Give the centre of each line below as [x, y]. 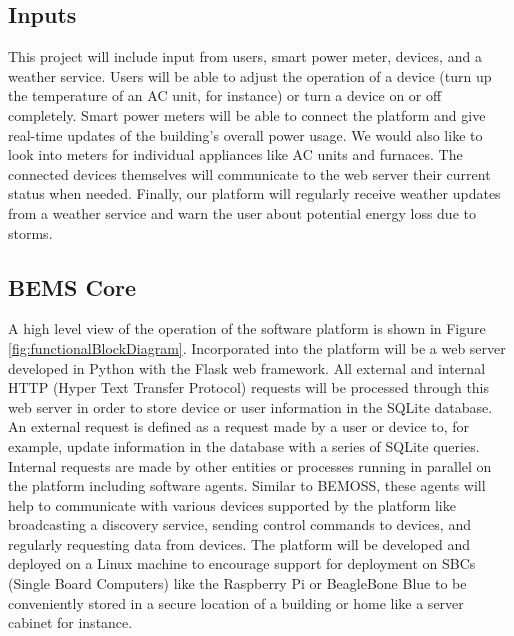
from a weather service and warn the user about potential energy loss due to [242, 212]
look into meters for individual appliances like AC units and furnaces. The [235, 154]
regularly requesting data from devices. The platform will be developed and [239, 543]
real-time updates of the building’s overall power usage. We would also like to [245, 134]
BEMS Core [72, 286]
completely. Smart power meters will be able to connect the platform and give [247, 114]
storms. [30, 232]
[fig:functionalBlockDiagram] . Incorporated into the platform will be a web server [257, 347]
